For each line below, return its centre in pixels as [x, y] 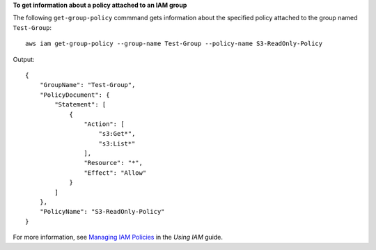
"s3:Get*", [117, 134]
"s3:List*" [117, 143]
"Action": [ [104, 124]
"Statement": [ [80, 105]
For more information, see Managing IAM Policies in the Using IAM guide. [118, 237]
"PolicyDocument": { [75, 95]
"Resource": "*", [113, 163]
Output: [24, 59]
